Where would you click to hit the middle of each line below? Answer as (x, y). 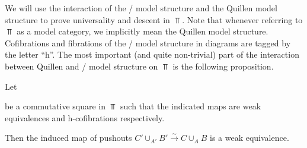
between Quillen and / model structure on (81, 66)
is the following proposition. (223, 66)
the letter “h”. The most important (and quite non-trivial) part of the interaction (152, 54)
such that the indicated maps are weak (191, 106)
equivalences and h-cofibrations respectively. (85, 117)
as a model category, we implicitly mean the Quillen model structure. (143, 31)
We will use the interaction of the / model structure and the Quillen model (141, 8)
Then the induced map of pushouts (68, 138)
